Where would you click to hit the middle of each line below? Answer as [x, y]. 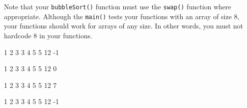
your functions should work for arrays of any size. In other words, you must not [123, 26]
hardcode [18, 35]
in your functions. [66, 35]
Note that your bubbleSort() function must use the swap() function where [118, 6]
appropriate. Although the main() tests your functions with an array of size [118, 16]
